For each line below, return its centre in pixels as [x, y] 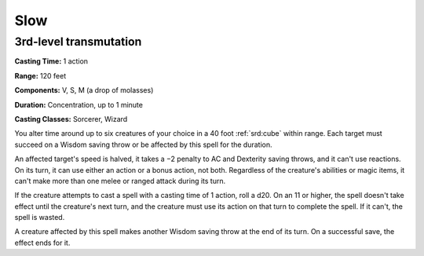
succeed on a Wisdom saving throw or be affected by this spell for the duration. [143, 144]
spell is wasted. [40, 218]
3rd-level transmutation [78, 42]
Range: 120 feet [40, 75]
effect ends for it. [42, 243]
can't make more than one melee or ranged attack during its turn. [120, 181]
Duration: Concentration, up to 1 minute [79, 104]
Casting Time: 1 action [51, 61]
